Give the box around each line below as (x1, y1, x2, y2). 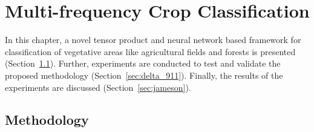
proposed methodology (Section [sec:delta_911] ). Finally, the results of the (5, 68, 283, 81)
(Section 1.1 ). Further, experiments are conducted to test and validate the (5, 57, 281, 70)
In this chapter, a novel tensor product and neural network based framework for (5, 33, 301, 46)
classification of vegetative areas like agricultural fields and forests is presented (5, 45, 296, 58)
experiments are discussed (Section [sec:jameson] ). (5, 81, 191, 93)
